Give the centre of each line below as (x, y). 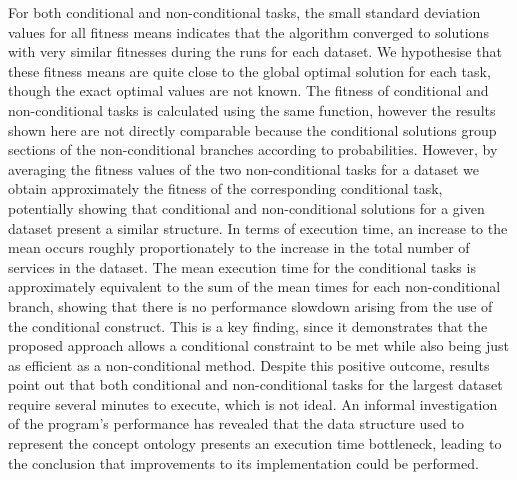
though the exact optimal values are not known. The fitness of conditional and (248, 90)
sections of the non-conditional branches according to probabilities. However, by (253, 149)
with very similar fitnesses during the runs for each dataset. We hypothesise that (255, 51)
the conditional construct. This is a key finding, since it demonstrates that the (248, 325)
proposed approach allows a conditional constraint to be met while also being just (259, 345)
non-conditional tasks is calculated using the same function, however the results (252, 109)
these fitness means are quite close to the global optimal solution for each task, (249, 70)
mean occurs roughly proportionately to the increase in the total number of (239, 247)
